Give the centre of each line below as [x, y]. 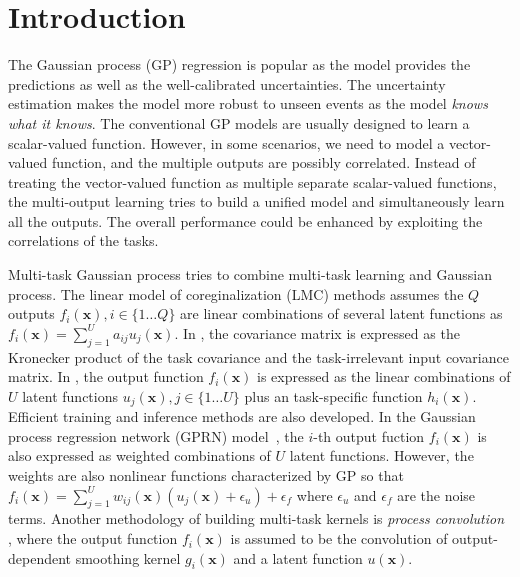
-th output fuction [369, 435]
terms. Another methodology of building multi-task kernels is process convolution [256, 518]
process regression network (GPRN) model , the [156, 435]
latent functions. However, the [381, 455]
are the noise [436, 494]
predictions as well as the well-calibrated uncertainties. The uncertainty [227, 83]
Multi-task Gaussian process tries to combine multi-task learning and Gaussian [250, 274]
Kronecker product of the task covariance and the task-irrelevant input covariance [258, 356]
